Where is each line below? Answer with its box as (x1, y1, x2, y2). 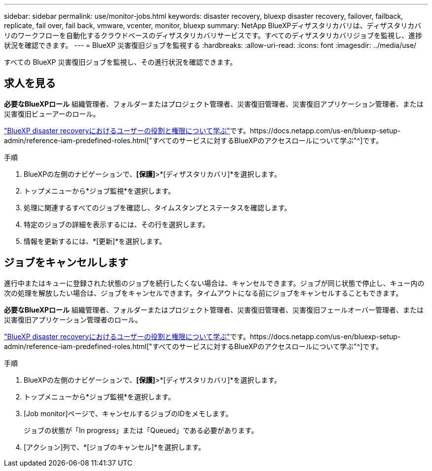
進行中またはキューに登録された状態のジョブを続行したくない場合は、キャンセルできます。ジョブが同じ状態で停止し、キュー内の (4, 278, 425, 287)
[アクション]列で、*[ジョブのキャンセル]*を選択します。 (24, 442, 205, 451)
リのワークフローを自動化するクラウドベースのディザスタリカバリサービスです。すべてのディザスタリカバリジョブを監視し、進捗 (4, 31, 423, 39)
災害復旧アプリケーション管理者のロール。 (4, 315, 142, 324)
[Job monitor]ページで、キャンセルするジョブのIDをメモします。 (24, 409, 233, 418)
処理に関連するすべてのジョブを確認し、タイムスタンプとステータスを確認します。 (24, 203, 291, 212)
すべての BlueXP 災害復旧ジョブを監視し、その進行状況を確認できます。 (4, 58, 237, 66)
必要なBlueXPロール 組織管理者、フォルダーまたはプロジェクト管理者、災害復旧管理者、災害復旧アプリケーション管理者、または (4, 99, 424, 108)
